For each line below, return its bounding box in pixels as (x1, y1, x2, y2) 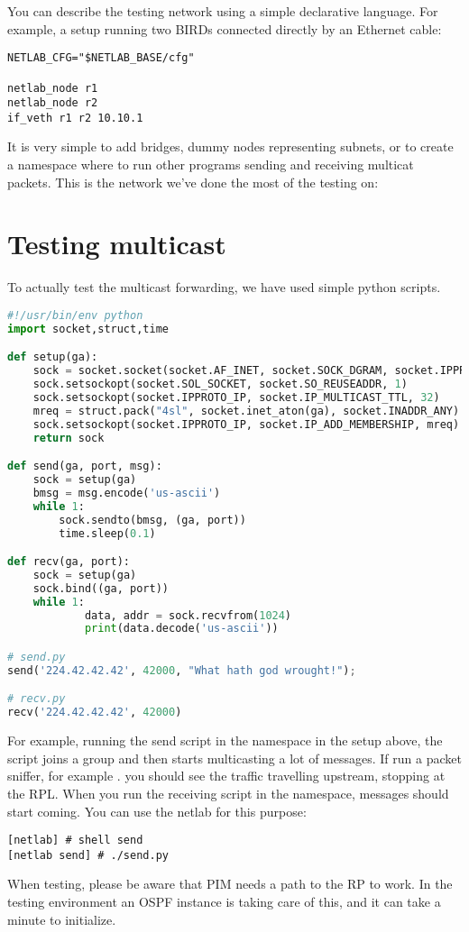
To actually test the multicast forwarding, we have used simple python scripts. (7, 278, 441, 297)
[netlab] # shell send (7, 834, 143, 847)
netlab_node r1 (7, 81, 98, 95)
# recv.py (7, 692, 66, 706)
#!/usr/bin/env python (7, 308, 143, 322)
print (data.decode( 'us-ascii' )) (84, 622, 279, 635)
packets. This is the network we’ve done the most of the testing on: (7, 172, 379, 191)
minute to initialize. (7, 909, 116, 928)
